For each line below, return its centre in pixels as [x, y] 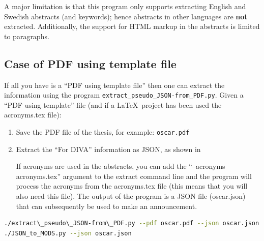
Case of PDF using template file [90, 63]
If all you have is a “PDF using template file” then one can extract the [114, 85]
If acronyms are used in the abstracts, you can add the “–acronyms [121, 166]
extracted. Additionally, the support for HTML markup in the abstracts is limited [132, 26]
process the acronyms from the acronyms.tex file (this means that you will [132, 186]
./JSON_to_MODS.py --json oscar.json [68, 233]
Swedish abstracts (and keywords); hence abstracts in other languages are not [126, 16]
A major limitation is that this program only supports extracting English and [125, 6]
